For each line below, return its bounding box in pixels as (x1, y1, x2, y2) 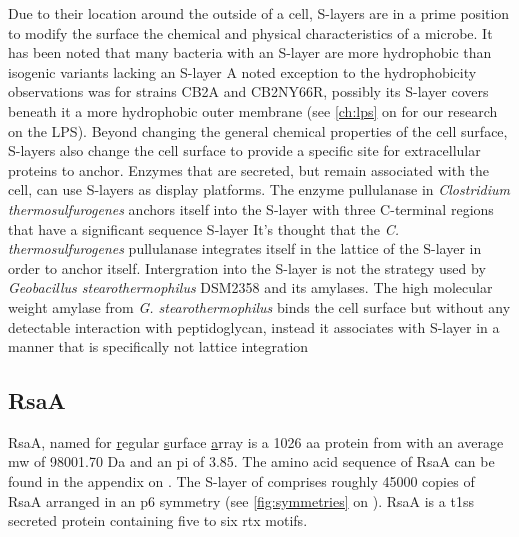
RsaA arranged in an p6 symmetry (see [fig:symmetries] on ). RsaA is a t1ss (8, 490, 474, 511)
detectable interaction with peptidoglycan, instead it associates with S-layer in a (8, 316, 500, 337)
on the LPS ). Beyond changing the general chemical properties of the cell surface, (8, 120, 508, 141)
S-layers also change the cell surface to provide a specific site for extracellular (8, 140, 481, 161)
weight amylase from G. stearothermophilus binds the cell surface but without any (8, 296, 511, 317)
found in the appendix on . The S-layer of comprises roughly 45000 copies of (8, 471, 475, 492)
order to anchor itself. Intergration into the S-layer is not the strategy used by (8, 257, 486, 278)
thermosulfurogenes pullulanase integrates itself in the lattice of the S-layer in (8, 238, 482, 259)
